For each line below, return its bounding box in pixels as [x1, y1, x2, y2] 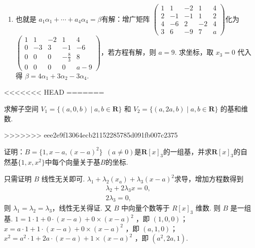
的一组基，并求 [163, 146, 212, 156]
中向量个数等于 [121, 203, 170, 213]
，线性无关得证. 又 [52, 203, 112, 213]
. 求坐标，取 [175, 47, 214, 57]
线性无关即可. [41, 174, 85, 184]
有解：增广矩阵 [101, 13, 150, 24]
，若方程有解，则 [101, 47, 156, 57]
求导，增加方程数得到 [174, 174, 244, 184]
